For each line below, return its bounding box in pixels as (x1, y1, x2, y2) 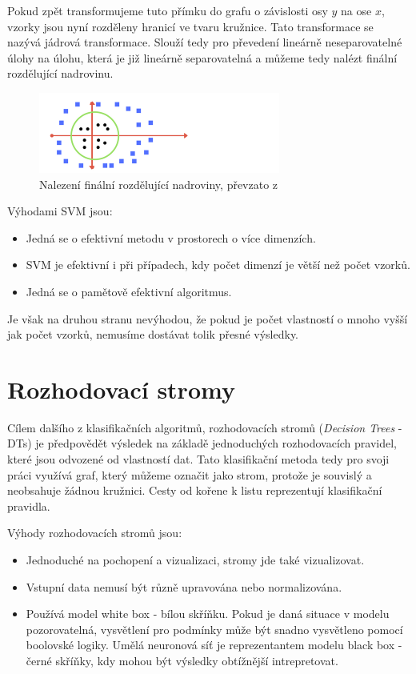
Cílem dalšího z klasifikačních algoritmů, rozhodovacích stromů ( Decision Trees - (7, 419, 402, 435)
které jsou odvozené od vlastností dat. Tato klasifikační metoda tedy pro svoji (7, 451, 390, 467)
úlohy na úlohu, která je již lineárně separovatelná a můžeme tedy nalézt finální (7, 49, 398, 66)
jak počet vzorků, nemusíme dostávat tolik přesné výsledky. (7, 326, 298, 343)
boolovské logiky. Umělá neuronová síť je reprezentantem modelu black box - (26, 636, 402, 653)
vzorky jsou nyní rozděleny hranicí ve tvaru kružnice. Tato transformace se (7, 18, 374, 34)
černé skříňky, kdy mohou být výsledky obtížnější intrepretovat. (26, 652, 338, 668)
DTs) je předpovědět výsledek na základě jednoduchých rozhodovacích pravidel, (7, 435, 397, 451)
